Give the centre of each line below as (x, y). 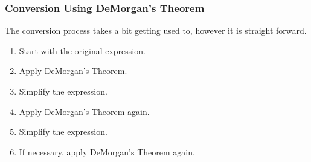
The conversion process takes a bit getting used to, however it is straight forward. (156, 30)
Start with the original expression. (82, 50)
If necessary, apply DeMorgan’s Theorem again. (107, 151)
